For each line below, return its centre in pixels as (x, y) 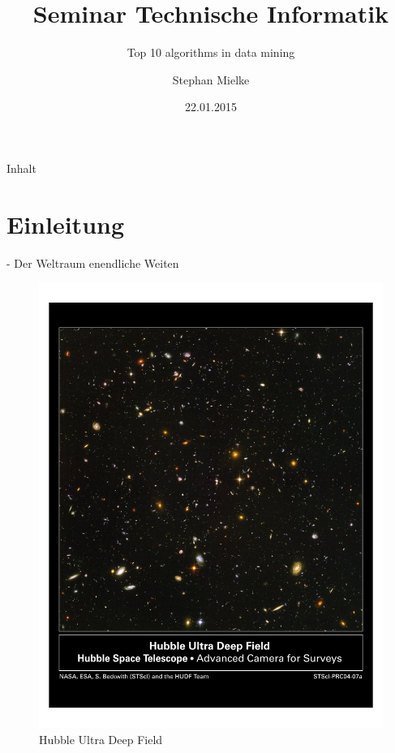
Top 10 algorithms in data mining (211, 52)
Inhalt (21, 168)
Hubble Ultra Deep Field (101, 739)
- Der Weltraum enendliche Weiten (93, 262)
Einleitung (66, 224)
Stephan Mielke (211, 79)
